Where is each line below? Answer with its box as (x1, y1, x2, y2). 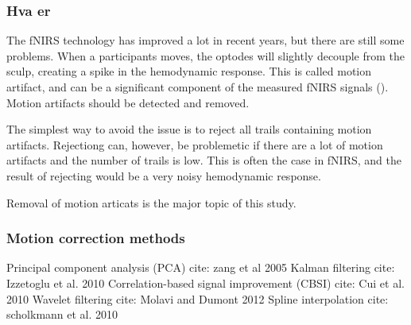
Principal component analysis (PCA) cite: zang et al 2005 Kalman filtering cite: (6, 259, 395, 276)
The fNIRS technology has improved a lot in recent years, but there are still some (6, 32, 405, 48)
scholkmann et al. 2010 (6, 306, 118, 323)
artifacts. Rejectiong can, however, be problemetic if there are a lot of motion (6, 136, 383, 153)
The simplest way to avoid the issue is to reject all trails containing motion (6, 121, 372, 137)
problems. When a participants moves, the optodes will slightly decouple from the (6, 47, 405, 64)
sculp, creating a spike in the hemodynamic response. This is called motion (6, 63, 372, 79)
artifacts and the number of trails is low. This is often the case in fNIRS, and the (6, 152, 401, 168)
